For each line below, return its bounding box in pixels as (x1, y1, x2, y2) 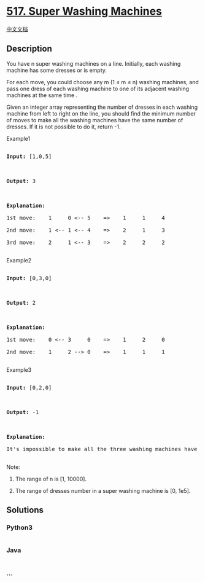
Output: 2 (6, 299, 36, 306)
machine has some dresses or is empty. (6, 66, 107, 74)
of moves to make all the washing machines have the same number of (6, 116, 184, 124)
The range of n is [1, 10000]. (15, 475, 87, 482)
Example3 (6, 366, 32, 373)
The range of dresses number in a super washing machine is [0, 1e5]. (15, 487, 191, 494)
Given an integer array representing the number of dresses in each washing (6, 103, 198, 111)
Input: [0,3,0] (6, 275, 52, 281)
